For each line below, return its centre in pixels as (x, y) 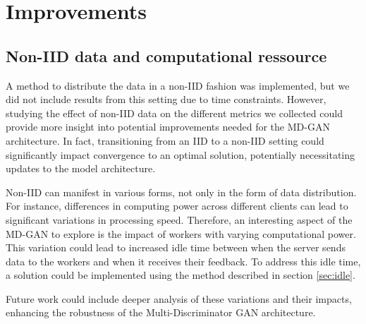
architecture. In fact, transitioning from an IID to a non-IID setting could (165, 140)
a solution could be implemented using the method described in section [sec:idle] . (181, 275)
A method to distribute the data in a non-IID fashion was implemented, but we (178, 85)
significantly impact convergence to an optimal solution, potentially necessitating (181, 154)
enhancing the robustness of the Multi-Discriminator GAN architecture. (161, 312)
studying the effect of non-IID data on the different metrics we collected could (174, 113)
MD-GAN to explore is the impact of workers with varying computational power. (181, 233)
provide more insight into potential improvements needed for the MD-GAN (168, 127)
